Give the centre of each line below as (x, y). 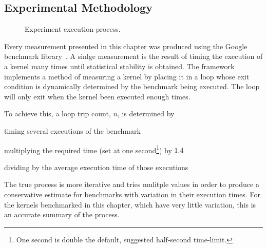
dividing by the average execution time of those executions (96, 167)
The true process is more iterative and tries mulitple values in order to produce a (132, 184)
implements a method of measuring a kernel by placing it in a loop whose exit (127, 76)
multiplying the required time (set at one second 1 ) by (88, 149)
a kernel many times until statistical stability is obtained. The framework (119, 66)
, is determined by (146, 113)
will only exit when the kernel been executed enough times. (97, 96)
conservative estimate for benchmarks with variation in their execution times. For (132, 194)
